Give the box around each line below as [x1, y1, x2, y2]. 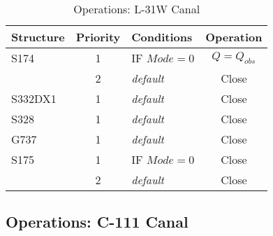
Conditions [131, 29, 193, 45]
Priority [75, 29, 121, 45]
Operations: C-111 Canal [6, 211, 189, 232]
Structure [11, 29, 65, 45]
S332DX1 [11, 90, 57, 106]
